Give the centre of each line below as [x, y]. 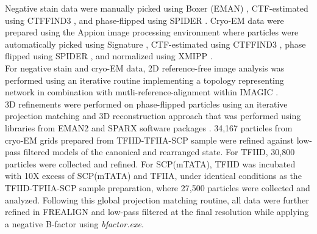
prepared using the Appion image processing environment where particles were [152, 32]
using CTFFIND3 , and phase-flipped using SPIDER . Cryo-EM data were [144, 20]
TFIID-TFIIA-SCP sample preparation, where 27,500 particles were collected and [158, 187]
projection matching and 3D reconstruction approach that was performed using [153, 116]
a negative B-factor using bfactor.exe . [74, 223]
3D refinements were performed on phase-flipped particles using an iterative [146, 104]
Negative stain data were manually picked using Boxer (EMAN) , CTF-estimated [157, 8]
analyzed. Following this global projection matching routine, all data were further [157, 199]
